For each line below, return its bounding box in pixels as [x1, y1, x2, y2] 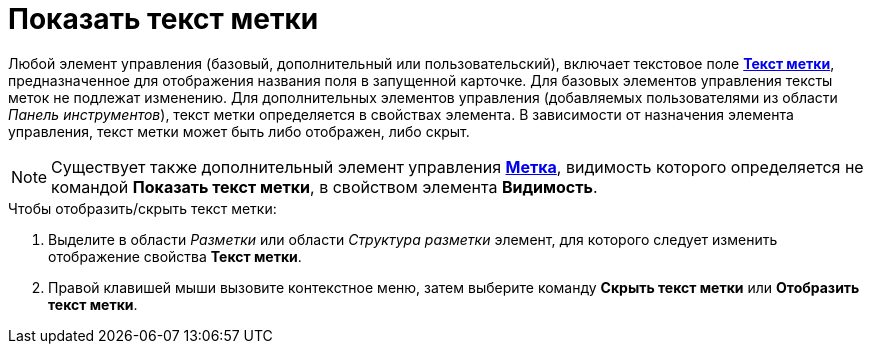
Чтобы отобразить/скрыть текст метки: [8, 199, 277, 217]
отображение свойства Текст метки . [48, 247, 302, 265]
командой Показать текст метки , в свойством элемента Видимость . [51, 176, 598, 197]
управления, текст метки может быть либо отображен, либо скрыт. [8, 122, 470, 140]
